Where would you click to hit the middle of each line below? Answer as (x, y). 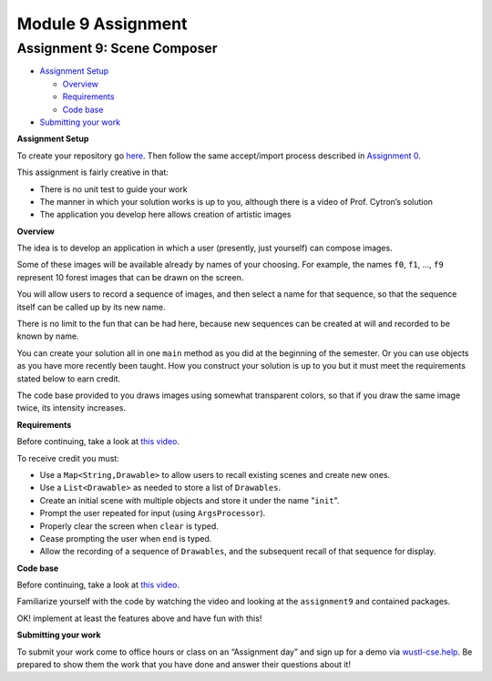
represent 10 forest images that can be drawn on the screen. (130, 277)
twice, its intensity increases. (72, 408)
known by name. (48, 336)
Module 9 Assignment (102, 24)
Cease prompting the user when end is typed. (126, 538)
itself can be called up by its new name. (91, 307)
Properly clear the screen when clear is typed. (129, 526)
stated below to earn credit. (69, 379)
